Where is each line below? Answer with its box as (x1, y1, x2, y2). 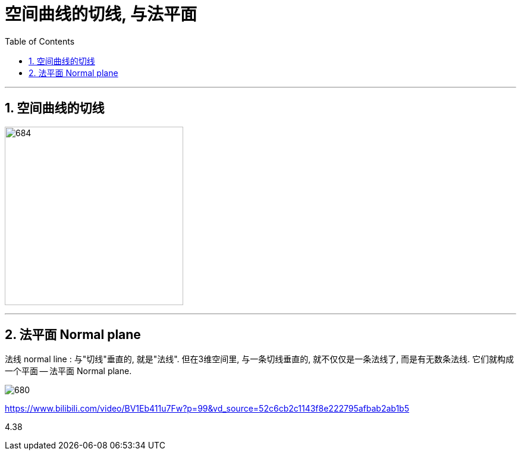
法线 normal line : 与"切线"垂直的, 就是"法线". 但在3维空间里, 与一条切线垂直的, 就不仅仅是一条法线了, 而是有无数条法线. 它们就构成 (5, 354, 514, 365)
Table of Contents (5, 36, 75, 46)
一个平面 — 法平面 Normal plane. (5, 366, 132, 376)
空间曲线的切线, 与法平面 (5, 4, 197, 24)
